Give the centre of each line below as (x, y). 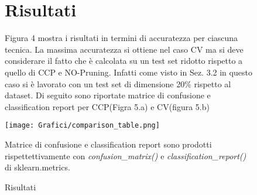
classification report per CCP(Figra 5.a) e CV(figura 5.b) (107, 106)
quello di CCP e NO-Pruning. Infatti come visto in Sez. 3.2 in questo (128, 72)
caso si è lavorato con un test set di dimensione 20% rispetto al (118, 83)
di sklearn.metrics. (37, 167)
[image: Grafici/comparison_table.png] (82, 126)
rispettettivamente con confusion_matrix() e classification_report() (126, 155)
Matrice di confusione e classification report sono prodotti (108, 144)
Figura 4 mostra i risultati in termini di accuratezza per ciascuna (121, 38)
